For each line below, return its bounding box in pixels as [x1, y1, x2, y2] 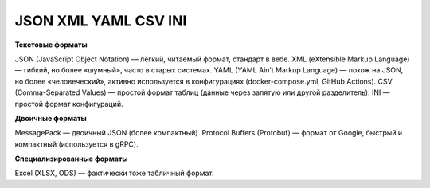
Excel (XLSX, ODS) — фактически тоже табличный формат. [14, 168, 214, 178]
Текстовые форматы [14, 40, 88, 49]
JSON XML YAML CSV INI [14, 12, 187, 29]
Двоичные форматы [14, 113, 87, 123]
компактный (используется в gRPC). [14, 139, 139, 149]
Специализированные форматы [14, 154, 128, 163]
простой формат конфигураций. [14, 99, 123, 108]
